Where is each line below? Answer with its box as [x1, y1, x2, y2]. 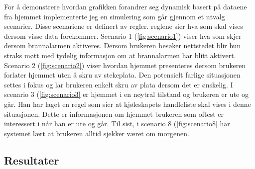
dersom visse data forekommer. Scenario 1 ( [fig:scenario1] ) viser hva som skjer [4, 30, 242, 41]
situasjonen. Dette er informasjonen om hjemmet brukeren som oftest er [4, 108, 224, 119]
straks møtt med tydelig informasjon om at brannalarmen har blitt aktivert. [4, 50, 236, 60]
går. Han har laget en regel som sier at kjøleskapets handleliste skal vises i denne [4, 98, 251, 109]
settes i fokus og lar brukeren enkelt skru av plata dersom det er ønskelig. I [4, 79, 233, 89]
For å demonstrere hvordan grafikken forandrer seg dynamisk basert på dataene [4, 1, 247, 11]
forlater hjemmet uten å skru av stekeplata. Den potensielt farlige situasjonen [4, 70, 241, 80]
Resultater [4, 152, 59, 168]
